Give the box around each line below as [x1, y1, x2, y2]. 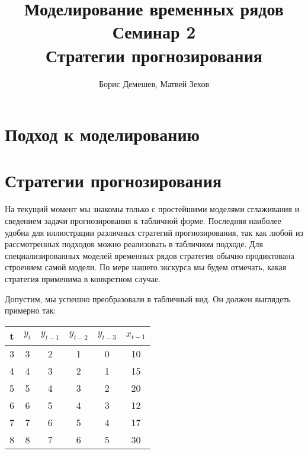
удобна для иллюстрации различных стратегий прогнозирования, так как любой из [5, 226, 303, 238]
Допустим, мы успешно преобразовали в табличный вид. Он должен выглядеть [5, 292, 291, 305]
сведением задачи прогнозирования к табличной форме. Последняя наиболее [5, 215, 281, 226]
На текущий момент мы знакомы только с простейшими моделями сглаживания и [5, 203, 300, 215]
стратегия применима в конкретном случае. [5, 272, 161, 284]
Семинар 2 [112, 20, 196, 44]
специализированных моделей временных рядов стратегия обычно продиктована [5, 249, 294, 261]
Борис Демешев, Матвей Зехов [98, 77, 209, 89]
